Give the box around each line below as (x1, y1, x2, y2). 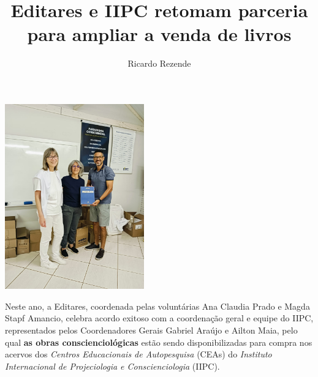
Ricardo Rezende (127, 57, 191, 70)
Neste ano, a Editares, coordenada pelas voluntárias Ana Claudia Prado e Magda (5, 299, 310, 312)
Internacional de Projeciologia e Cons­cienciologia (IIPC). (5, 359, 220, 372)
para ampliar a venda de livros (27, 21, 292, 47)
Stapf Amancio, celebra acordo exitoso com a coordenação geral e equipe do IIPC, (5, 312, 314, 324)
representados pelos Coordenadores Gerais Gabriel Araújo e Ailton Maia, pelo (5, 324, 298, 337)
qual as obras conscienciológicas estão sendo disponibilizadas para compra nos (5, 335, 312, 348)
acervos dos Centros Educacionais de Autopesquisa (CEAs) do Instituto (5, 348, 272, 360)
